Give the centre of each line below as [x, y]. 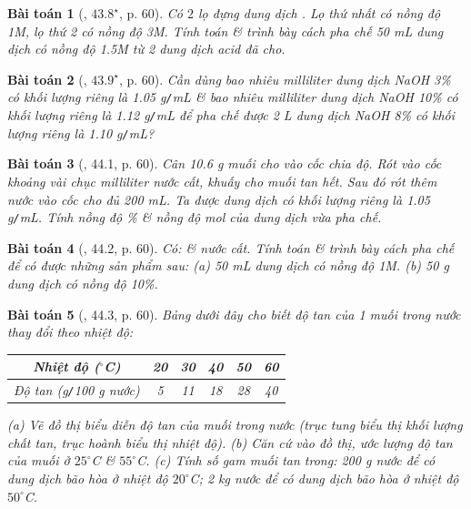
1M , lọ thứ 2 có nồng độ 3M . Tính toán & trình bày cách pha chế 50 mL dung [225, 31]
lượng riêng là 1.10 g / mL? [81, 132]
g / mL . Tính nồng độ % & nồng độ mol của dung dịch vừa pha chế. [195, 217]
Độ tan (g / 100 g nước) [77, 390]
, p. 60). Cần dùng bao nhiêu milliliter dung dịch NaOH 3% [285, 79]
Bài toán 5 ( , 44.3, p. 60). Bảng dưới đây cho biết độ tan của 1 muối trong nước [234, 314]
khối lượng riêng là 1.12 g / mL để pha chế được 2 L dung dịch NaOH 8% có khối [231, 115]
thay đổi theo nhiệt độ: [70, 332]
